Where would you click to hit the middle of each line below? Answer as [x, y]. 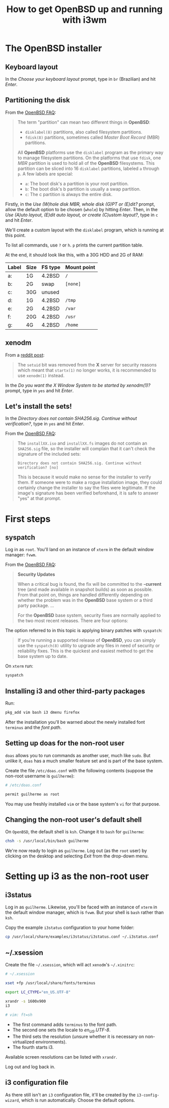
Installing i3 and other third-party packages [75, 691]
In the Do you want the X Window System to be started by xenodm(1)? [78, 385]
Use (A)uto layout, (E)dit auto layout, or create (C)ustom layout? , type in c [82, 215]
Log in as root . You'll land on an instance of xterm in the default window [79, 549]
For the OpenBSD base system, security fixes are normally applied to [89, 615]
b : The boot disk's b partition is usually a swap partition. [83, 189]
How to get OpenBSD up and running [84, 9]
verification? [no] [38, 468]
